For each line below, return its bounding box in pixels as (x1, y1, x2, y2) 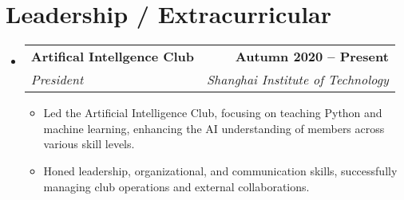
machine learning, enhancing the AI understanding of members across (43, 120, 385, 136)
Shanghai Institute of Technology (207, 70, 389, 89)
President (30, 70, 84, 89)
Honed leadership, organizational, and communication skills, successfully (43, 162, 398, 178)
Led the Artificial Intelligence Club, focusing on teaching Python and (43, 104, 382, 121)
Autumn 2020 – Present (235, 47, 389, 66)
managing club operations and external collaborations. (43, 178, 310, 194)
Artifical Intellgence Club (30, 47, 195, 66)
